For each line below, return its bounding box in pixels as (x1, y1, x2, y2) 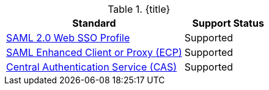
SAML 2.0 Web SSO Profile (6, 32, 130, 44)
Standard (72, 17, 116, 29)
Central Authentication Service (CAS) (6, 61, 177, 73)
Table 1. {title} (108, 3, 171, 15)
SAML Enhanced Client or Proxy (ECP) (6, 46, 182, 58)
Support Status (192, 17, 264, 29)
